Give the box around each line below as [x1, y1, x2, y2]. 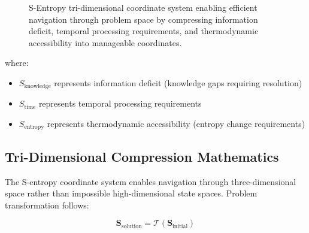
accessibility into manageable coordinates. [29, 36, 182, 49]
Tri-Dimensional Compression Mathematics [5, 147, 279, 165]
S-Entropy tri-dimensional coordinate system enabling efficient [29, 1, 257, 13]
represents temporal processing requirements [38, 97, 202, 110]
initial [172, 223, 188, 229]
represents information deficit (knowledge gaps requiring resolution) [54, 76, 302, 89]
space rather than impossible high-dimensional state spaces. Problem [5, 187, 257, 199]
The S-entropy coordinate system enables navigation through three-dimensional [5, 175, 296, 187]
